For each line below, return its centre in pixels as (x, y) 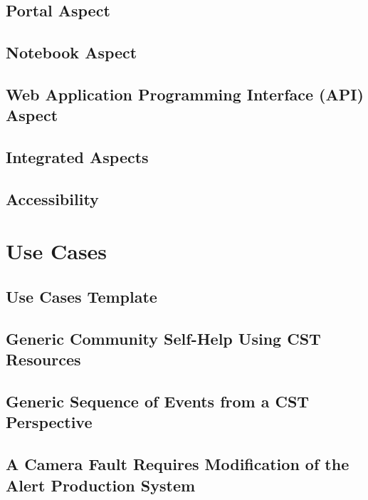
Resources (43, 359)
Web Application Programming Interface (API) (185, 94)
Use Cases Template (82, 297)
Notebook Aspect (72, 52)
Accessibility (52, 198)
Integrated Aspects (77, 157)
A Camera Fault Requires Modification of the (178, 464)
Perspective (49, 422)
